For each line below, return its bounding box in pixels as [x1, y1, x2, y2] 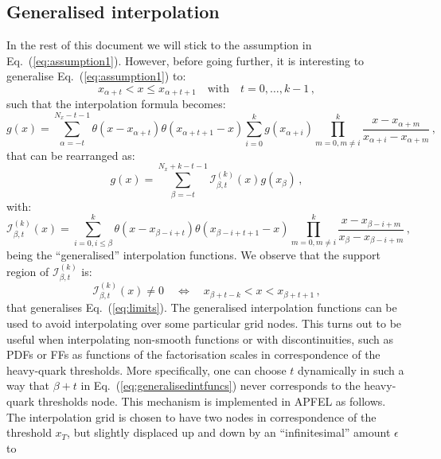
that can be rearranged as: [6, 146, 135, 163]
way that [6, 377, 50, 394]
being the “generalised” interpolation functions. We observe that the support [6, 247, 381, 263]
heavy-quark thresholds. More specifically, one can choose [6, 361, 287, 378]
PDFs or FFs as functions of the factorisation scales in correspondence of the [6, 346, 381, 363]
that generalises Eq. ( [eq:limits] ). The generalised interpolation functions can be [6, 299, 397, 316]
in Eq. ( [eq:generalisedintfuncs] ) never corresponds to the [80, 377, 361, 394]
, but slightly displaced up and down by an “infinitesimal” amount [67, 424, 391, 441]
